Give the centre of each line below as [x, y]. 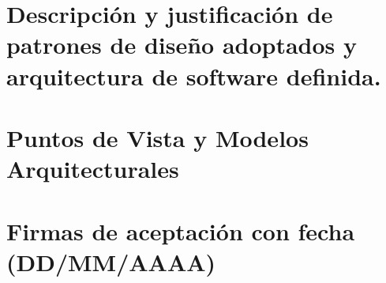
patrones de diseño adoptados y [182, 45]
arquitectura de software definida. [194, 75]
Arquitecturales [93, 169]
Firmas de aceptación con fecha [181, 230]
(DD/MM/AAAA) [111, 261]
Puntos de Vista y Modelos [157, 137]
